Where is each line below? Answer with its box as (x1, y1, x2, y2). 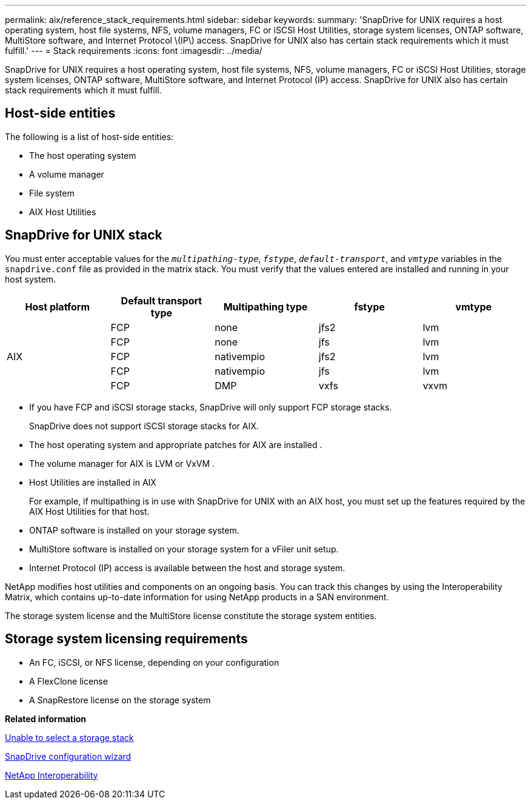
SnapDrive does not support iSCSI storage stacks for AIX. (29, 420, 259, 431)
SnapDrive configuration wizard (5, 751, 132, 762)
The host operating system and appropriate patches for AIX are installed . (29, 439, 322, 450)
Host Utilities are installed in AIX (29, 477, 156, 487)
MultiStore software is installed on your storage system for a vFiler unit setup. (29, 543, 339, 554)
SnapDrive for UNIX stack (5, 227, 162, 243)
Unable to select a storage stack (5, 732, 134, 743)
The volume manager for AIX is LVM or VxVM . (29, 458, 215, 469)
